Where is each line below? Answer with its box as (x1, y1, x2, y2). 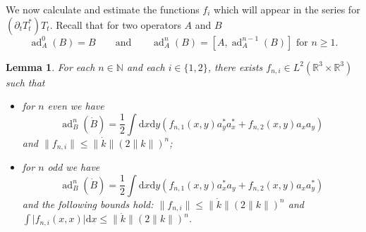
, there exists (207, 59, 263, 74)
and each (126, 59, 165, 74)
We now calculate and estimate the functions (6, 2, 200, 16)
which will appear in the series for (214, 2, 360, 16)
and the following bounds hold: (22, 196, 154, 211)
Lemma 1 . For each (6, 59, 95, 74)
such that (6, 75, 45, 89)
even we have (47, 98, 104, 113)
